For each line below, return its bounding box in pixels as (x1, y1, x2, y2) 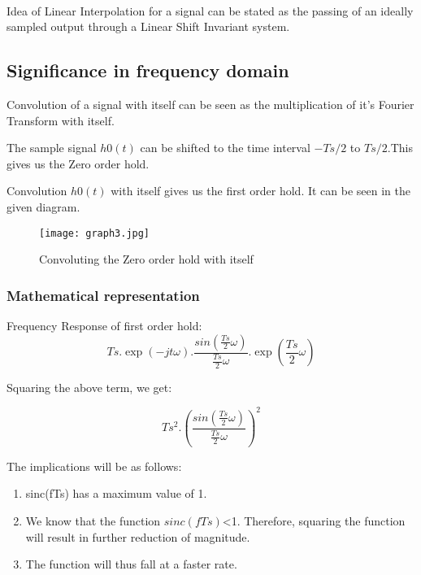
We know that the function (25, 512, 161, 529)
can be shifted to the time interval (140, 139, 310, 156)
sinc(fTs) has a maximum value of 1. (25, 485, 207, 502)
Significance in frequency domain (7, 58, 289, 83)
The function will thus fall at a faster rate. (25, 555, 237, 573)
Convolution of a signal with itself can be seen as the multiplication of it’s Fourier (7, 95, 414, 112)
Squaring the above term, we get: (7, 378, 172, 395)
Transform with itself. (7, 111, 115, 129)
